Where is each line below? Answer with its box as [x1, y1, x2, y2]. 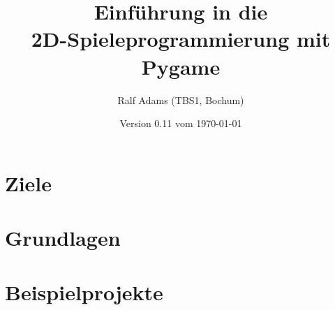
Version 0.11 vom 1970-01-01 [119, 116, 242, 131]
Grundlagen [5, 223, 121, 252]
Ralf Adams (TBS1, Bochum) [117, 92, 244, 107]
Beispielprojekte [5, 278, 163, 307]
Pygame [141, 52, 221, 80]
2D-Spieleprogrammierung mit [31, 24, 331, 53]
